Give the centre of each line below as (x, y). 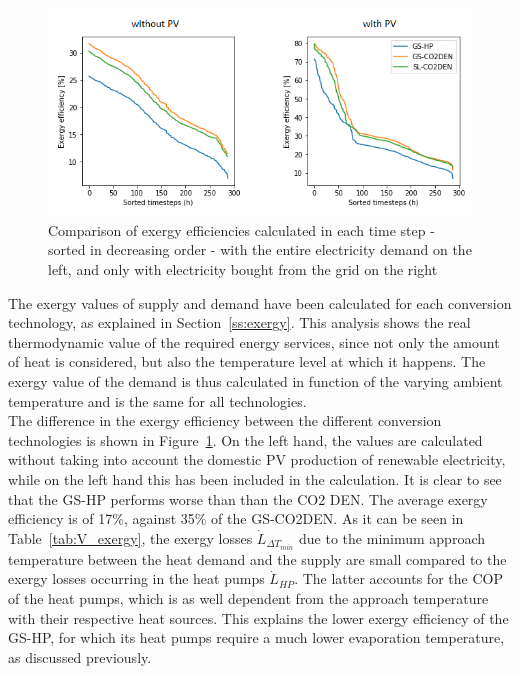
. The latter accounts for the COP (398, 578)
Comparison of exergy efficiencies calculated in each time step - (241, 229)
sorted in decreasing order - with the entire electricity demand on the (260, 249)
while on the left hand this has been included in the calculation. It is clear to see (255, 478)
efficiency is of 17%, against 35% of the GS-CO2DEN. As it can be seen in (236, 518)
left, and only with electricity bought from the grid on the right (243, 269)
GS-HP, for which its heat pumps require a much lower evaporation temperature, (256, 637)
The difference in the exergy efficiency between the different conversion (225, 420)
